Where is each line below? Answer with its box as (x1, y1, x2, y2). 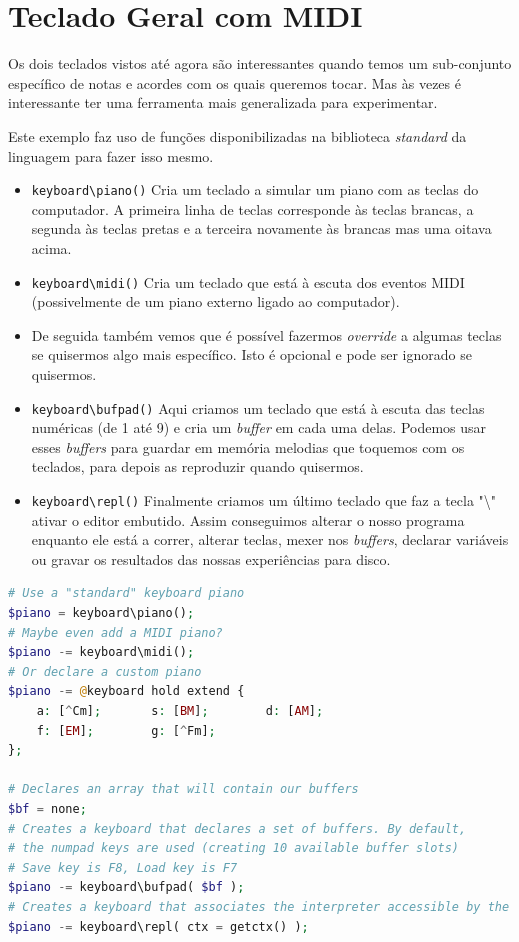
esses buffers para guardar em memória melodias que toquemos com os (31, 436, 465, 457)
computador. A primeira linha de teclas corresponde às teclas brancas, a (31, 198, 474, 219)
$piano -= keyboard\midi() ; (8, 645, 195, 660)
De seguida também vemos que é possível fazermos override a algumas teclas (31, 324, 502, 345)
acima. (31, 237, 72, 258)
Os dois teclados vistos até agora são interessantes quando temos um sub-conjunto (8, 53, 512, 74)
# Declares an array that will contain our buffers (8, 782, 359, 797)
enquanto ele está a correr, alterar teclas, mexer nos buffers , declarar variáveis (31, 529, 509, 550)
